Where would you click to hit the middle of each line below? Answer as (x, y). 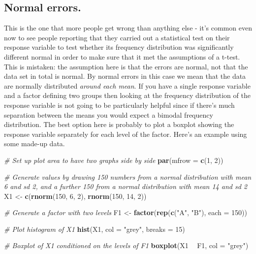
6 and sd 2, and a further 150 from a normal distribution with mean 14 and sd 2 (126, 186)
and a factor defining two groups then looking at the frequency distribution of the (127, 95)
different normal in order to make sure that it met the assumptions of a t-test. (122, 56)
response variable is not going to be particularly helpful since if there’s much (119, 105)
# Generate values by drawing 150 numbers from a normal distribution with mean (128, 176)
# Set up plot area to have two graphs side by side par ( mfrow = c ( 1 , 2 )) (114, 160)
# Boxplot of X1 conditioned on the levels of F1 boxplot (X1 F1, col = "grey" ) (126, 245)
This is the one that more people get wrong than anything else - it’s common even (128, 28)
